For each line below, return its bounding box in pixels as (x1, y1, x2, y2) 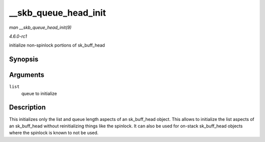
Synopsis (9, 55, 39, 64)
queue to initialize (21, 91, 57, 96)
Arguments (9, 71, 45, 79)
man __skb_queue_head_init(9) (9, 24, 72, 30)
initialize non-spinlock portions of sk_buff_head (9, 42, 105, 48)
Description (9, 103, 46, 112)
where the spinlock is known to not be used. (9, 130, 99, 136)
